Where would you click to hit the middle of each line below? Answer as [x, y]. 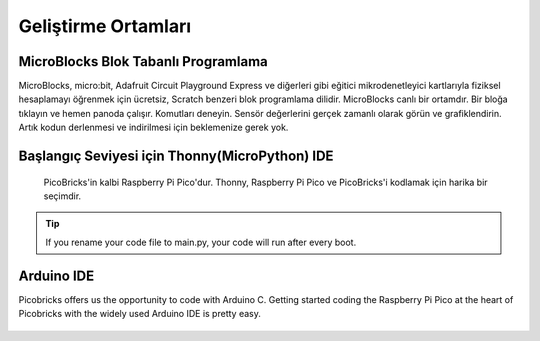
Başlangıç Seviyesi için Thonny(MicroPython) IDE [176, 156]
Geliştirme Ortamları [105, 26]
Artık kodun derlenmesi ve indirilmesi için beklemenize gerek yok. [153, 127]
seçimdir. [62, 196]
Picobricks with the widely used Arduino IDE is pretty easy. [140, 314]
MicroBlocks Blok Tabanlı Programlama [143, 61]
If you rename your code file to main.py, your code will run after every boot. [201, 242]
